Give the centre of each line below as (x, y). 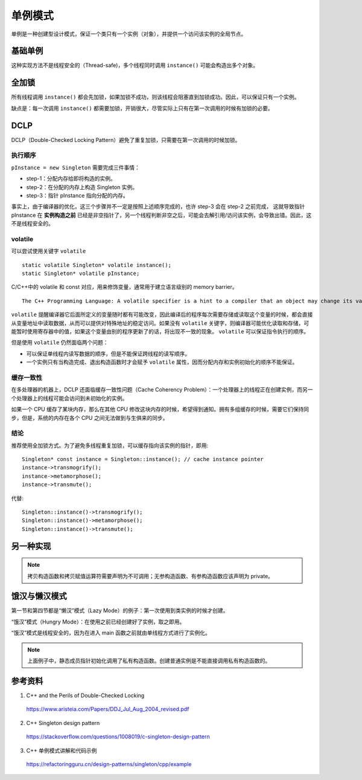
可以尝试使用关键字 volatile (49, 251)
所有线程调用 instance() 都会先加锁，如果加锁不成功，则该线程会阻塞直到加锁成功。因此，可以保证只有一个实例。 (155, 97)
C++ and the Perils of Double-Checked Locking (85, 695)
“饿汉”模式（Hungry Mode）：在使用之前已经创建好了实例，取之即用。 (98, 622)
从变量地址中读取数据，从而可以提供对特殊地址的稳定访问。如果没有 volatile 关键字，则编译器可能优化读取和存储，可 (160, 323)
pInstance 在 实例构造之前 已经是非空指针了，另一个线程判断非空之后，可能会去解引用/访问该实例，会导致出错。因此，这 (161, 215)
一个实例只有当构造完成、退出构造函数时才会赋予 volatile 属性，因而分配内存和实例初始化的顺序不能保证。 (162, 362)
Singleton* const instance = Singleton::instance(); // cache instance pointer (143, 459)
